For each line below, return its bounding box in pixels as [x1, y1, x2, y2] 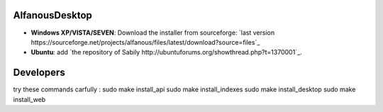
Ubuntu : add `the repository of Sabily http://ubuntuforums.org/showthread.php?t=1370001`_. [30, 48, 302, 57]
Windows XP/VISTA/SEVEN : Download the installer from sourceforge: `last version [30, 28, 275, 37]
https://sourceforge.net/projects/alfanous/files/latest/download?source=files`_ [30, 38, 260, 46]
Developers [13, 67, 65, 79]
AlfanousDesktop [13, 9, 92, 21]
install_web [13, 95, 46, 103]
